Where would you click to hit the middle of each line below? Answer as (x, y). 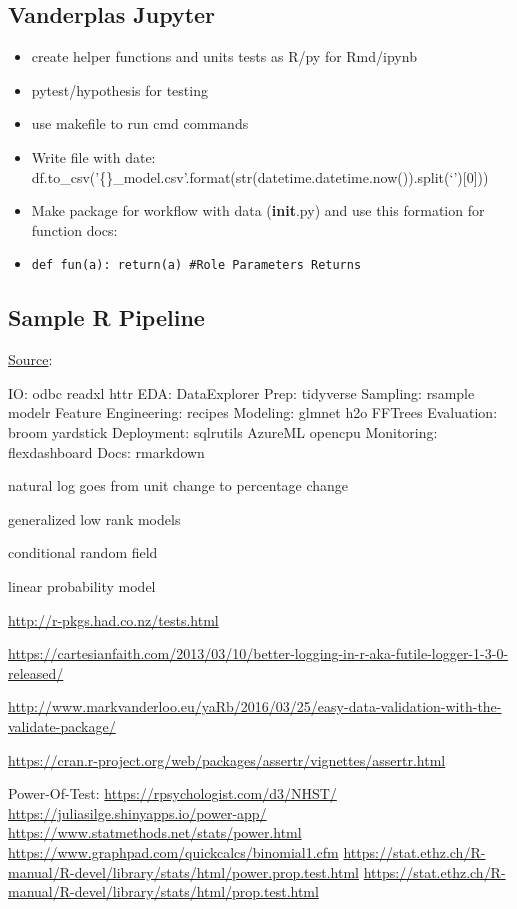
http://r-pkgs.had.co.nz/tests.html (113, 619)
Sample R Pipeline (106, 317)
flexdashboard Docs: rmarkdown (106, 451)
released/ (36, 672)
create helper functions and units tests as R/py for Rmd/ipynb (224, 56)
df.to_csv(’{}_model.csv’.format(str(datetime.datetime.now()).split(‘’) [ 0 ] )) (260, 176)
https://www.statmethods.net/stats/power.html (155, 832)
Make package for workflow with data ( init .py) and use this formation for (258, 210)
